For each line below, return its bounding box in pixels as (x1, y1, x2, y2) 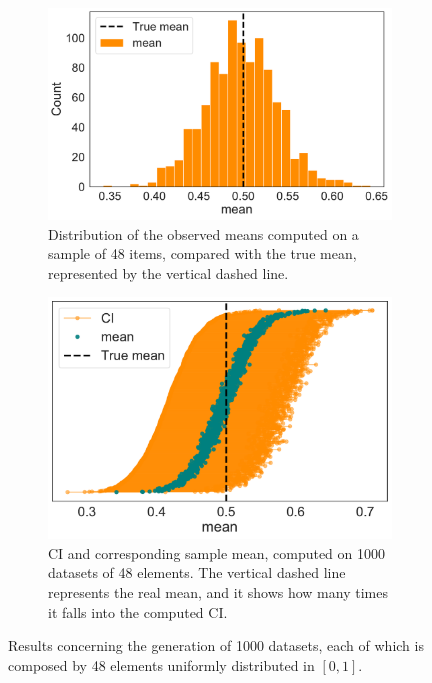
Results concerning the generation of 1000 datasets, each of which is (8, 635, 424, 656)
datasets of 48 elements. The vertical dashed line (48, 562, 346, 583)
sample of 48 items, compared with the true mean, (48, 243, 357, 264)
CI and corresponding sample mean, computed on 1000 (48, 542, 386, 563)
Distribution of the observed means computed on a (48, 223, 359, 244)
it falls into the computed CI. (48, 601, 228, 622)
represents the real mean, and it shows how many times (48, 582, 388, 602)
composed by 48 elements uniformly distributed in (8, 654, 315, 675)
